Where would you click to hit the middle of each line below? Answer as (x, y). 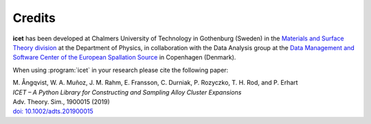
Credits (34, 18)
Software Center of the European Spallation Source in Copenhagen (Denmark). (124, 58)
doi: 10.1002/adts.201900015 (53, 111)
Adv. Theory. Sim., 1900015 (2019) (61, 101)
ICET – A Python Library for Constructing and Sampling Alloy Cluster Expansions (127, 92)
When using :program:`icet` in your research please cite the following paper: (121, 70)
